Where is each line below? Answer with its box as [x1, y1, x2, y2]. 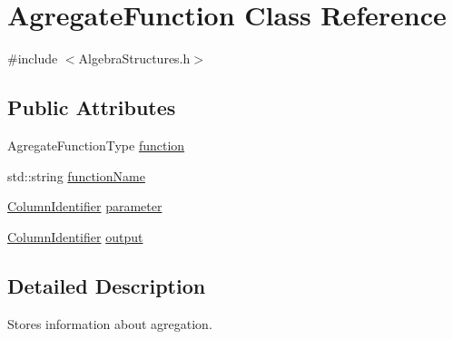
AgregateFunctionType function [7, 135, 185, 154]
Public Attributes [7, 93, 176, 121]
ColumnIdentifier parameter [7, 197, 162, 216]
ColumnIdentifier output [7, 227, 143, 246]
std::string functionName [7, 166, 145, 185]
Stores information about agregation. [7, 314, 212, 333]
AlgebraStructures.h [78, 49, 191, 68]
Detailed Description [7, 271, 206, 299]
